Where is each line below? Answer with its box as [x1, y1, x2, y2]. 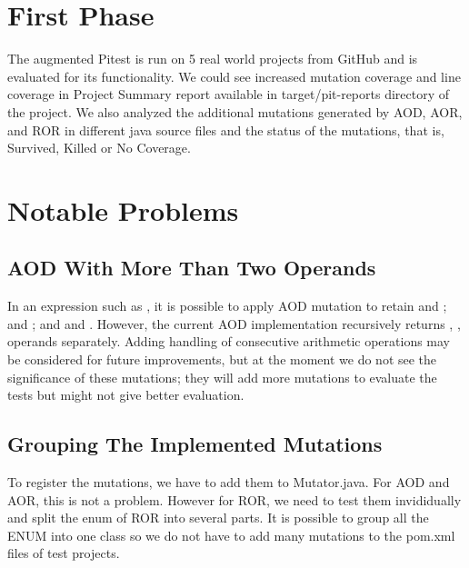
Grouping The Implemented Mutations [7, 430, 383, 458]
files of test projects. [7, 543, 120, 563]
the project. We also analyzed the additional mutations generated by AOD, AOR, [7, 102, 463, 121]
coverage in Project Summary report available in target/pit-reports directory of [7, 85, 450, 104]
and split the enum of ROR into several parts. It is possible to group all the [7, 508, 429, 527]
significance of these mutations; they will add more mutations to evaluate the [7, 367, 437, 386]
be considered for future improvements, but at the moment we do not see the [7, 350, 437, 369]
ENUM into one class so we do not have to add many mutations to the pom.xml [7, 525, 455, 544]
